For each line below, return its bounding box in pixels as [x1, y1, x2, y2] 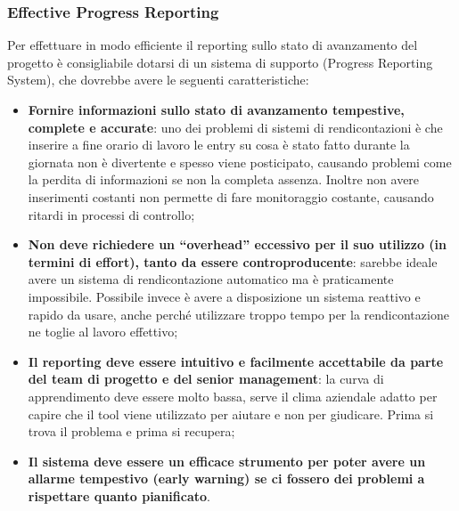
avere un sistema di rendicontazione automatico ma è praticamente [28, 270, 394, 288]
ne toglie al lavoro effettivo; [28, 322, 178, 341]
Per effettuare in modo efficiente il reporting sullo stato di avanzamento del [7, 36, 418, 54]
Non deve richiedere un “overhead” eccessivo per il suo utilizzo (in [28, 235, 447, 254]
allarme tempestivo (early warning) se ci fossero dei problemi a [28, 469, 425, 488]
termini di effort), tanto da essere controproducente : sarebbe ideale [28, 252, 438, 271]
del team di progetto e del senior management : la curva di [28, 369, 384, 388]
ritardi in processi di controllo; [28, 205, 195, 223]
